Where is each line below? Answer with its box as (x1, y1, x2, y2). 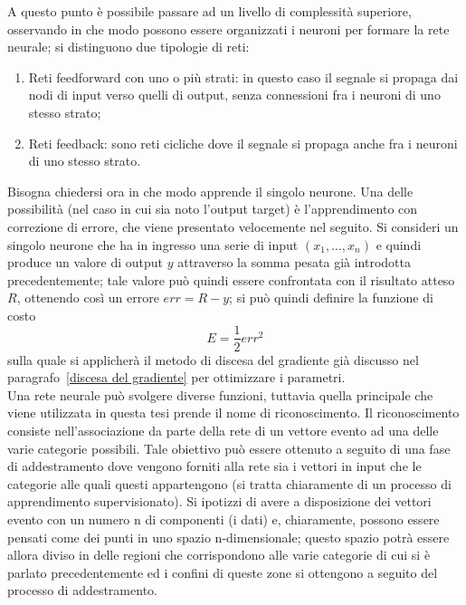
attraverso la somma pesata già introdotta (177, 253, 411, 272)
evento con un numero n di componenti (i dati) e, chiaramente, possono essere (7, 509, 440, 528)
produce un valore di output (7, 253, 164, 272)
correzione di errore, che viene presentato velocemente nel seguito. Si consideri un (7, 216, 459, 235)
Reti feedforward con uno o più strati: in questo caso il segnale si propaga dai (28, 67, 459, 86)
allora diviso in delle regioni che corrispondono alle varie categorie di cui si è (7, 545, 431, 564)
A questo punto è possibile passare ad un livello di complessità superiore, (7, 2, 412, 20)
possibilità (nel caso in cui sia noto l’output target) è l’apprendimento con (7, 199, 418, 218)
